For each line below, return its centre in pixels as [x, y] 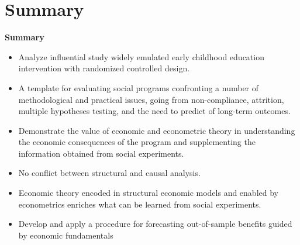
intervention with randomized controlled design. [104, 68]
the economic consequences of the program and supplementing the [137, 142]
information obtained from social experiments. [101, 153]
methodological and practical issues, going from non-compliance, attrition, [151, 99]
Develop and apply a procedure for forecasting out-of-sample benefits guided [155, 224]
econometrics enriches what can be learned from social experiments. [140, 204]
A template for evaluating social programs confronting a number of [139, 87]
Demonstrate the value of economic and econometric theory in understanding [157, 130]
